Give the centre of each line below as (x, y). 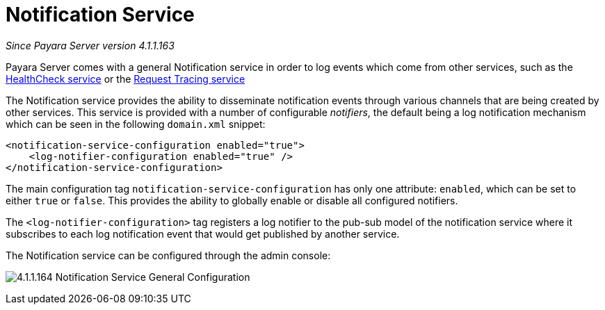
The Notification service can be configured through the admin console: (168, 255)
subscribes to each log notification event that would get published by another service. (203, 234)
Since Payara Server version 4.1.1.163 (90, 45)
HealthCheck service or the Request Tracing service (126, 79)
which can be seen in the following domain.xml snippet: (136, 124)
